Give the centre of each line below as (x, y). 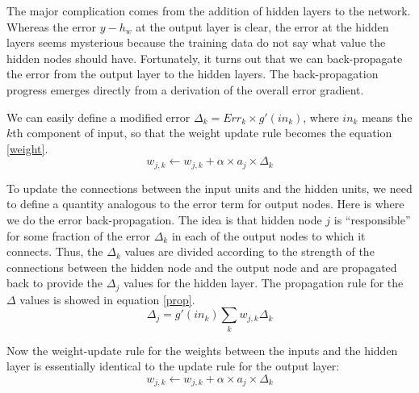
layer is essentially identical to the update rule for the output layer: (173, 366)
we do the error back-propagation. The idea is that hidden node (164, 219)
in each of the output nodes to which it (268, 235)
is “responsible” (372, 219)
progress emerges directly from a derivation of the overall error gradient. (185, 89)
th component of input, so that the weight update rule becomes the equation (202, 133)
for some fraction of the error (78, 235)
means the (387, 117)
